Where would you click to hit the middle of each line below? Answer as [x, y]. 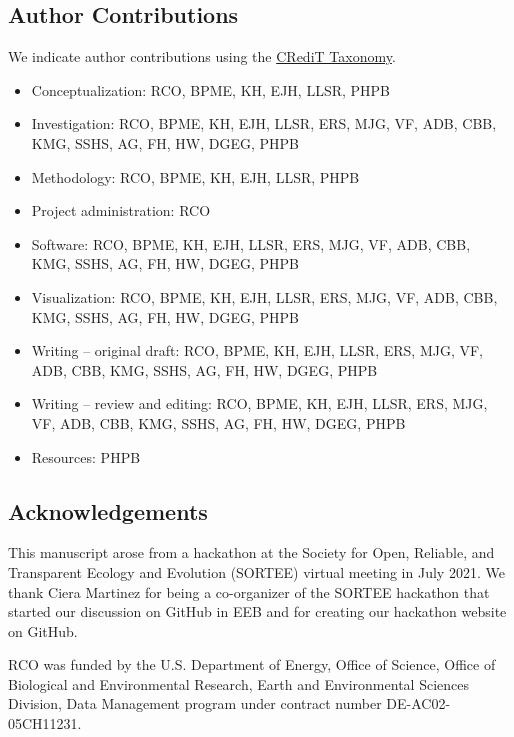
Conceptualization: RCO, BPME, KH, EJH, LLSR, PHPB [210, 89]
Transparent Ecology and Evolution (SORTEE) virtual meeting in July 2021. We [256, 571]
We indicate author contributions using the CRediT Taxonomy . [202, 56]
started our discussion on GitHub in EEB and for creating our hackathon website [257, 611]
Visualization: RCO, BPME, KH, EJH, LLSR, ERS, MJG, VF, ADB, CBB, [264, 296]
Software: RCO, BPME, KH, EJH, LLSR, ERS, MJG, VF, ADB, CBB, [251, 243]
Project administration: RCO [121, 210]
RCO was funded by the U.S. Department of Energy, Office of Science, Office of [252, 664]
